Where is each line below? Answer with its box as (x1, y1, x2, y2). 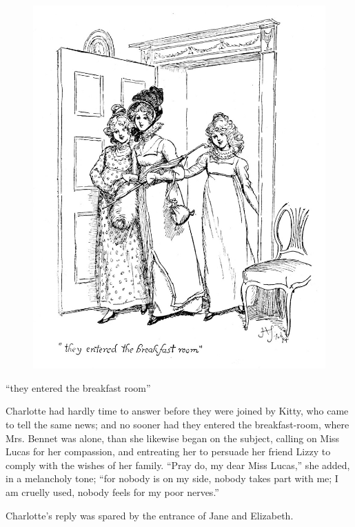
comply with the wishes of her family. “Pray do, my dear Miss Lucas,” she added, (6, 457, 350, 472)
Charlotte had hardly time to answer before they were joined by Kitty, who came (6, 404, 349, 418)
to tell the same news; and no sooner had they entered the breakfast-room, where (6, 417, 349, 432)
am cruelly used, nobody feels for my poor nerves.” (6, 485, 219, 499)
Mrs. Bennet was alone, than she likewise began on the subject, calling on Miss (6, 430, 340, 445)
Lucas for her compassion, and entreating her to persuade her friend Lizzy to (6, 444, 331, 459)
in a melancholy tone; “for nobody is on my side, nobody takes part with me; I (6, 471, 338, 486)
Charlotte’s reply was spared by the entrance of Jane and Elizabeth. (6, 508, 294, 522)
